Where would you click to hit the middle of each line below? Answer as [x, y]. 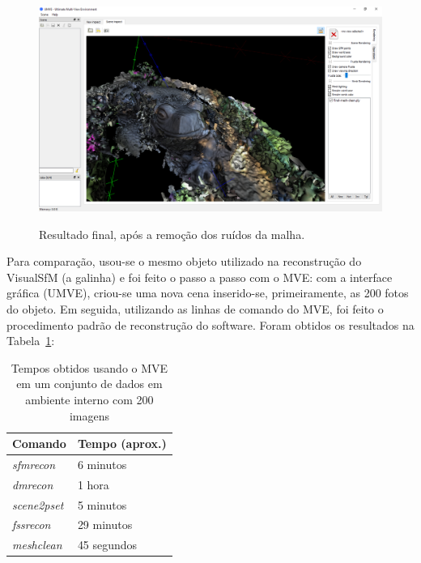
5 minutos [102, 504]
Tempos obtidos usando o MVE [89, 367]
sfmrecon [34, 464]
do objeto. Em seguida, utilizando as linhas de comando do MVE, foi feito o [195, 308]
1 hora [93, 484]
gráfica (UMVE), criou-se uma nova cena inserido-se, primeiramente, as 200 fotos [208, 293]
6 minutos [102, 464]
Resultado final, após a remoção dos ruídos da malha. [172, 234]
